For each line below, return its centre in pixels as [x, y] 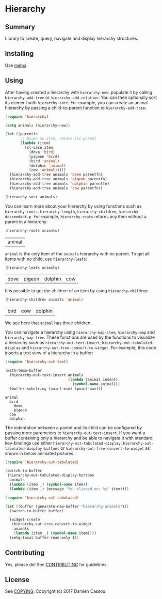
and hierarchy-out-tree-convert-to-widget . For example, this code [89, 348]
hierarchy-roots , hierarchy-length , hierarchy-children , [61, 211]
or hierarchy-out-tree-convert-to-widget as [105, 448]
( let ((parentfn [21, 134]
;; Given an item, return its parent [58, 139]
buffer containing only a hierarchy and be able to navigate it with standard [79, 438]
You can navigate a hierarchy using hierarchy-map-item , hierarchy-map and [80, 332]
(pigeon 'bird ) [44, 157]
